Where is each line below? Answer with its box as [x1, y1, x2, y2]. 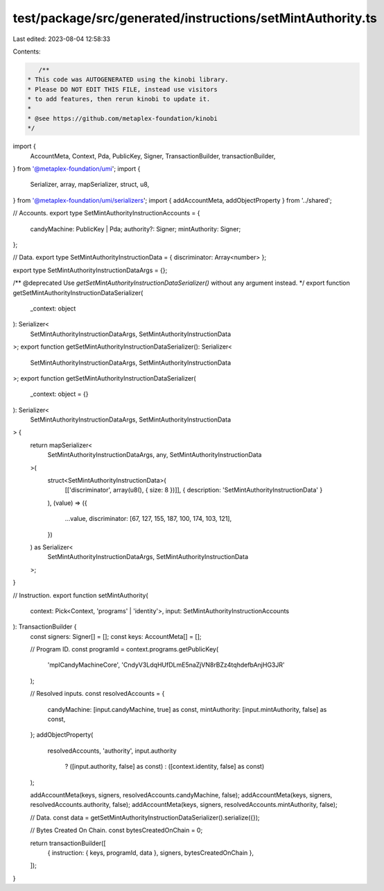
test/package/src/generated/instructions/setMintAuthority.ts [12, 10, 377, 26]
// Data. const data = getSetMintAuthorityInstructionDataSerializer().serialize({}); [30, 813, 260, 822]
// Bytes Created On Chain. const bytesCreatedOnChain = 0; [30, 826, 203, 835]
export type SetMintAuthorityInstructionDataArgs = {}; [12, 266, 168, 274]
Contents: [12, 47, 41, 56]
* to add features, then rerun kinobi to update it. [27, 95, 211, 103]
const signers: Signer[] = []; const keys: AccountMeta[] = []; [30, 632, 202, 640]
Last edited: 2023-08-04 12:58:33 [12, 35, 111, 43]
